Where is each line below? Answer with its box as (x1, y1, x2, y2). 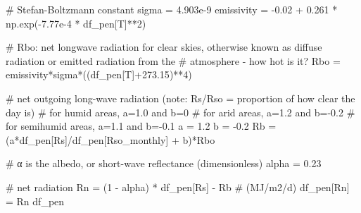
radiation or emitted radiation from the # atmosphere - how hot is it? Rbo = (6, 53, 341, 68)
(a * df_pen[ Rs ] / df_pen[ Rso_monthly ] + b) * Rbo (6, 132, 215, 147)
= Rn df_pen (6, 193, 65, 208)
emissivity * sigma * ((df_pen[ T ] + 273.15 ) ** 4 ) (6, 67, 192, 82)
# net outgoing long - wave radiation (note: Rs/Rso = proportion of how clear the (6, 90, 355, 105)
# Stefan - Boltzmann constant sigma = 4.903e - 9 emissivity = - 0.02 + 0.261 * (6, 2, 338, 16)
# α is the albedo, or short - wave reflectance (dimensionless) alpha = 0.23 (6, 156, 322, 171)
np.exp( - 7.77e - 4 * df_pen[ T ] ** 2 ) (6, 16, 146, 30)
